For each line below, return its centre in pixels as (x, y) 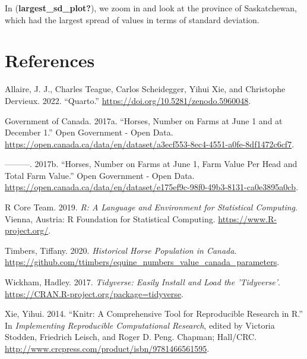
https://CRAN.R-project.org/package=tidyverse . (94, 293)
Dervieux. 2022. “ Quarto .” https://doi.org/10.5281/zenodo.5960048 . (128, 100)
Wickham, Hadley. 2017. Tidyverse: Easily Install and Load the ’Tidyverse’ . (143, 282)
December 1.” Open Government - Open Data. (89, 132)
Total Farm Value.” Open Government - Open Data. (100, 175)
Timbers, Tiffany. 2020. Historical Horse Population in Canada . (121, 250)
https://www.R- (247, 218)
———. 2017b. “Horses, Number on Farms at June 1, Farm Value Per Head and (151, 164)
